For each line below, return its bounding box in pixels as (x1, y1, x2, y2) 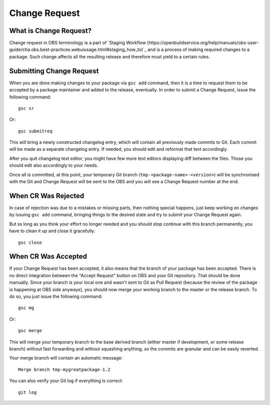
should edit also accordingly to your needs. (9, 162, 98, 168)
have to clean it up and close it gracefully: (9, 228, 95, 234)
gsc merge (18, 328, 42, 334)
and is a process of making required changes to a (147, 46, 250, 52)
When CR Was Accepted (9, 252, 87, 261)
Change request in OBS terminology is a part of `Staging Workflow (9, 40, 146, 46)
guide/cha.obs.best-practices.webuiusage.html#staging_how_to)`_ (9, 46, 147, 52)
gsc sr (18, 105, 34, 111)
